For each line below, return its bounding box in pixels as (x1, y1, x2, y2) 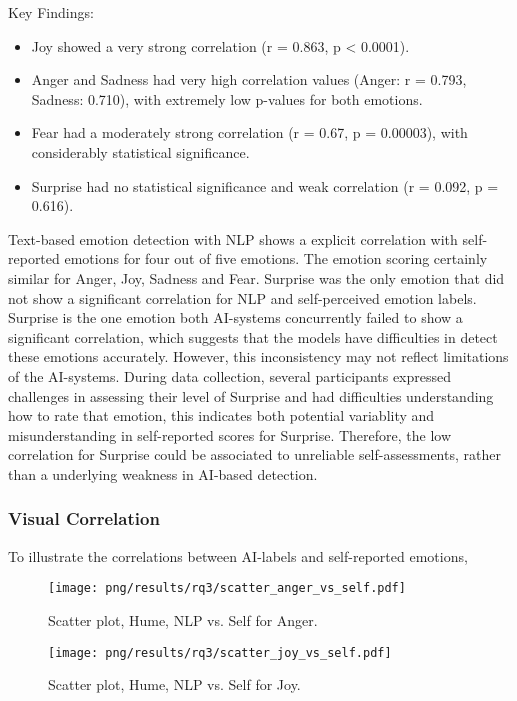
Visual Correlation (8, 506, 160, 531)
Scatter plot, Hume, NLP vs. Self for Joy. (48, 674, 301, 695)
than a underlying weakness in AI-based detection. (8, 463, 318, 484)
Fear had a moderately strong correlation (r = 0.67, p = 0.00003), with (31, 122, 468, 143)
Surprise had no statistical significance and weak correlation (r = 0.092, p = (31, 175, 499, 196)
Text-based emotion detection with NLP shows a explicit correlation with (8, 228, 458, 249)
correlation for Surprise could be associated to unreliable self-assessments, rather (8, 444, 501, 465)
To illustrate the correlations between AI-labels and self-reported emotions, (8, 545, 468, 566)
